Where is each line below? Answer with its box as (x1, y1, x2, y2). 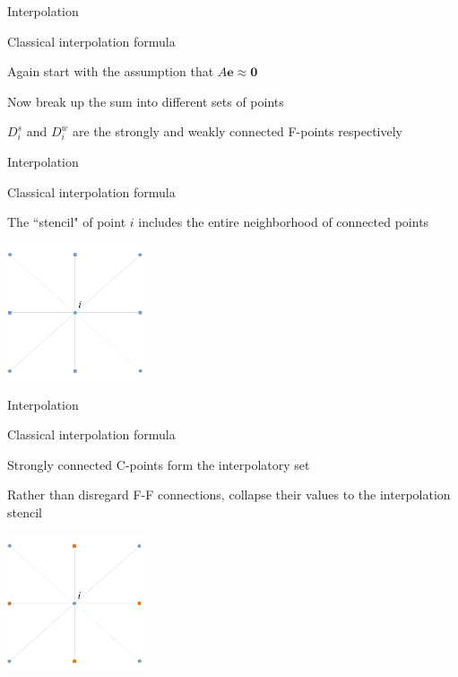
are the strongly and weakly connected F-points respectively (72, 122, 402, 141)
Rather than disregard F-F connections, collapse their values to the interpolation (7, 485, 451, 504)
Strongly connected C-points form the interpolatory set (7, 455, 310, 473)
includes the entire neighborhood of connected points (138, 213, 429, 231)
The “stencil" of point (7, 213, 126, 231)
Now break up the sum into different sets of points (7, 91, 284, 110)
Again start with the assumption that (7, 62, 214, 81)
